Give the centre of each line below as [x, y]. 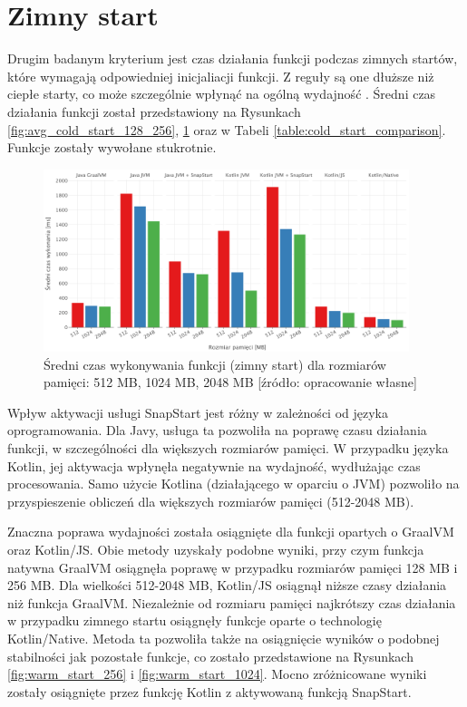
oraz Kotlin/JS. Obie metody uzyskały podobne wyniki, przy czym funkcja [216, 550]
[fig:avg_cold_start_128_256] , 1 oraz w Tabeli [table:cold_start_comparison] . [227, 129]
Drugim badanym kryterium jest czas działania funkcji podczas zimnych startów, [233, 58]
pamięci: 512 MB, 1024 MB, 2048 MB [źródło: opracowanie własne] [230, 382]
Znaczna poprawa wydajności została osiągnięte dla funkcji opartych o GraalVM [231, 532]
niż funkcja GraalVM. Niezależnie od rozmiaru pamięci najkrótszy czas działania [232, 602]
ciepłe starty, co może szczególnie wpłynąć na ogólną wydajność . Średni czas [222, 94]
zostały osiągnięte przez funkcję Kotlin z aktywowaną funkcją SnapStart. [209, 691]
